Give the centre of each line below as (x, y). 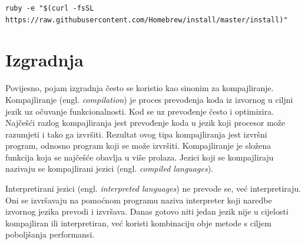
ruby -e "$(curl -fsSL (50, 8)
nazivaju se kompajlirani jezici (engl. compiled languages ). (109, 168)
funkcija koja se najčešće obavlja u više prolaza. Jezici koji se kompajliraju (140, 157)
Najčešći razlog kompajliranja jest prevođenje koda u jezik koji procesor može (145, 123)
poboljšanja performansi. (50, 234)
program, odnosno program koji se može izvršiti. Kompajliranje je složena (138, 146)
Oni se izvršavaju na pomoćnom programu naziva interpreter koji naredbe (139, 200)
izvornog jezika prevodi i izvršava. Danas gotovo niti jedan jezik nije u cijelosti (147, 211)
